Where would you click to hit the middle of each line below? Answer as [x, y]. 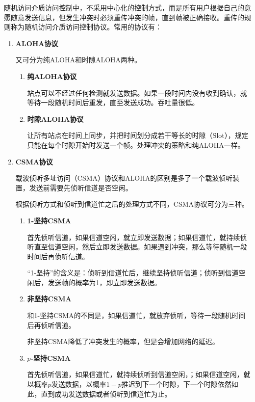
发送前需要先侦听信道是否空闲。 [81, 187]
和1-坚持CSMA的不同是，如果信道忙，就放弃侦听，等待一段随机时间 [136, 315]
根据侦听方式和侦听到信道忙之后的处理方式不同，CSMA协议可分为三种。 [132, 204]
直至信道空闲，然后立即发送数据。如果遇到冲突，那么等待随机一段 [140, 247]
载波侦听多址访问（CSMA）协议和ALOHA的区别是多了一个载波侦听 [124, 178]
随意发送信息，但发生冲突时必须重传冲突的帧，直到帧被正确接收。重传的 [127, 17]
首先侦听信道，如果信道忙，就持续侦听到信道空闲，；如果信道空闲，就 [139, 374]
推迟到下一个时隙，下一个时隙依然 [176, 384]
